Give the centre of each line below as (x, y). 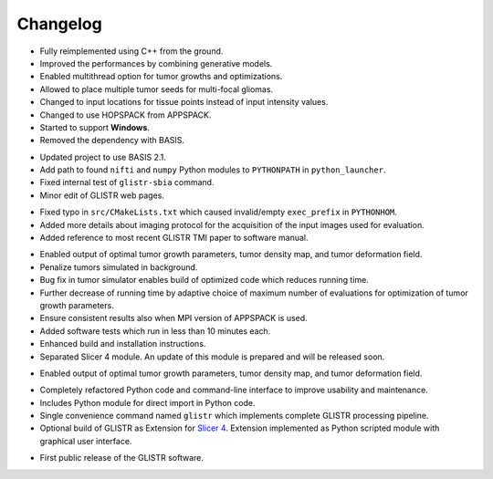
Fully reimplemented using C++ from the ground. (131, 51)
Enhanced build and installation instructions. (123, 344)
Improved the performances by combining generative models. (156, 63)
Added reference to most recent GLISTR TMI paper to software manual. (174, 238)
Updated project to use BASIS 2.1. (103, 157)
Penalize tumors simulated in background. (119, 267)
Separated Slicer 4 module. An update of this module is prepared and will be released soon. (212, 357)
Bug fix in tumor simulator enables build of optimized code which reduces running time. (204, 280)
